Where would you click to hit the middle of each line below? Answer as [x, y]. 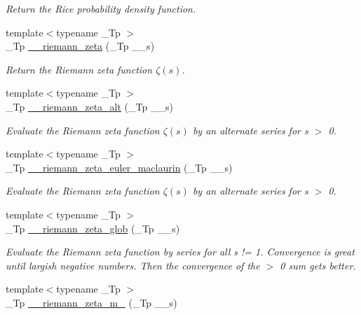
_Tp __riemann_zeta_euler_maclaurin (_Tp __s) [119, 167]
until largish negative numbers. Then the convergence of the [133, 265]
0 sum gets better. [318, 265]
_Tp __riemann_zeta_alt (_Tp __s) [89, 106]
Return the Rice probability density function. [101, 8]
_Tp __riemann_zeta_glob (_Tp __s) [93, 228]
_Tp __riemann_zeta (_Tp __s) [80, 46]
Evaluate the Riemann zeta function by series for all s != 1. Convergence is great [180, 252]
